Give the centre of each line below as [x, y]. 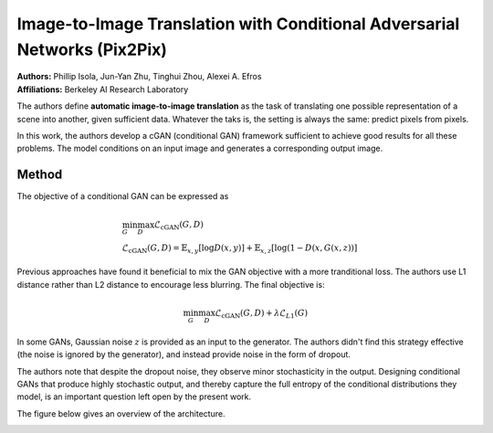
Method [40, 175]
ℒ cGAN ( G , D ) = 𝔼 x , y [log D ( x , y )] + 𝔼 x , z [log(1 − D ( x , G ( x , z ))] [240, 248]
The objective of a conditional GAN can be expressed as [123, 196]
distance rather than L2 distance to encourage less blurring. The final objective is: [171, 284]
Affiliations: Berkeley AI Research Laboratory [103, 89]
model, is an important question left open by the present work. [134, 396]
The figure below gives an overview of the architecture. [121, 413]
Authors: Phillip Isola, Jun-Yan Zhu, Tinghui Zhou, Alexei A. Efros [139, 77]
